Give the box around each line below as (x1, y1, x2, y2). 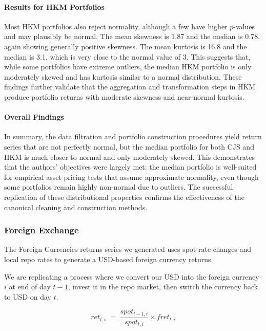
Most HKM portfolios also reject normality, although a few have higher (4, 21, 228, 31)
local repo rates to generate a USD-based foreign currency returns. (4, 253, 213, 264)
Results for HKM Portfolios (4, 1, 105, 12)
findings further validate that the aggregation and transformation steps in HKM (4, 81, 256, 92)
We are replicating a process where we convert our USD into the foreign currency (4, 271, 259, 282)
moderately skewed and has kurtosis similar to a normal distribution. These (4, 71, 242, 82)
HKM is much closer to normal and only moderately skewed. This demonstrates (4, 151, 255, 162)
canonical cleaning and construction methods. (4, 201, 148, 212)
